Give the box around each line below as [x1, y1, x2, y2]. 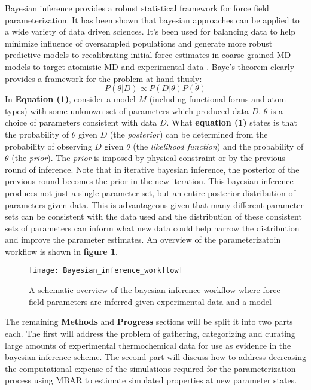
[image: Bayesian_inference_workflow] [29, 266, 183, 275]
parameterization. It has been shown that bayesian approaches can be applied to [5, 13, 300, 26]
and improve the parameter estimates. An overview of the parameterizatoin [5, 233, 281, 246]
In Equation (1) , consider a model [5, 93, 136, 105]
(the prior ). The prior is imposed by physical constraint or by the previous [11, 151, 285, 164]
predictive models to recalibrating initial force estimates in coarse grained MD [5, 48, 291, 61]
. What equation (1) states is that [166, 116, 297, 129]
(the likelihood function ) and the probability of [133, 139, 304, 152]
